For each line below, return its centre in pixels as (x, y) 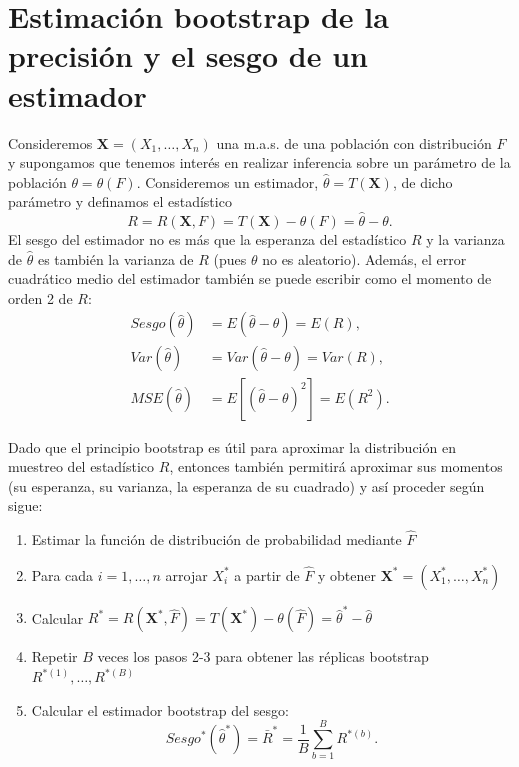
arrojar (186, 574)
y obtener (347, 574)
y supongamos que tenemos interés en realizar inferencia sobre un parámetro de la (259, 162)
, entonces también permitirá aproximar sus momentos (336, 466)
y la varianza (465, 239)
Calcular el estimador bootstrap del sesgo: (160, 709)
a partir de (267, 574)
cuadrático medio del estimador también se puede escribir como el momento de (250, 278)
